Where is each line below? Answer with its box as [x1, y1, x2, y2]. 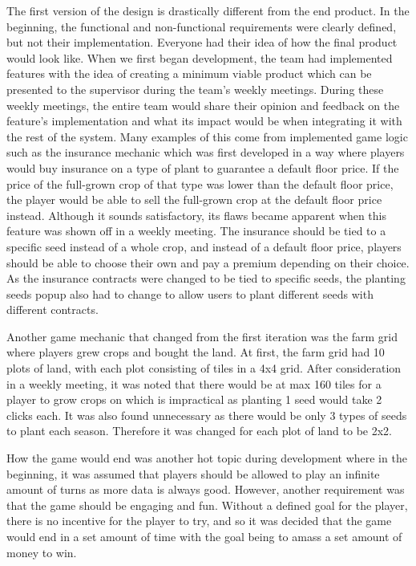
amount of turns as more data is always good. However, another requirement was [6, 481, 405, 498]
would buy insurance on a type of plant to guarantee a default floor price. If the [6, 159, 399, 176]
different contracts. [6, 301, 99, 318]
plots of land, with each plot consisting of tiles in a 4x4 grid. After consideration [6, 360, 402, 377]
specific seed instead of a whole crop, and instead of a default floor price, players [6, 238, 402, 254]
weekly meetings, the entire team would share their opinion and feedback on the [6, 96, 400, 113]
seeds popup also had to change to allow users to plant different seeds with [6, 285, 374, 302]
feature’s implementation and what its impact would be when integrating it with [6, 112, 402, 129]
